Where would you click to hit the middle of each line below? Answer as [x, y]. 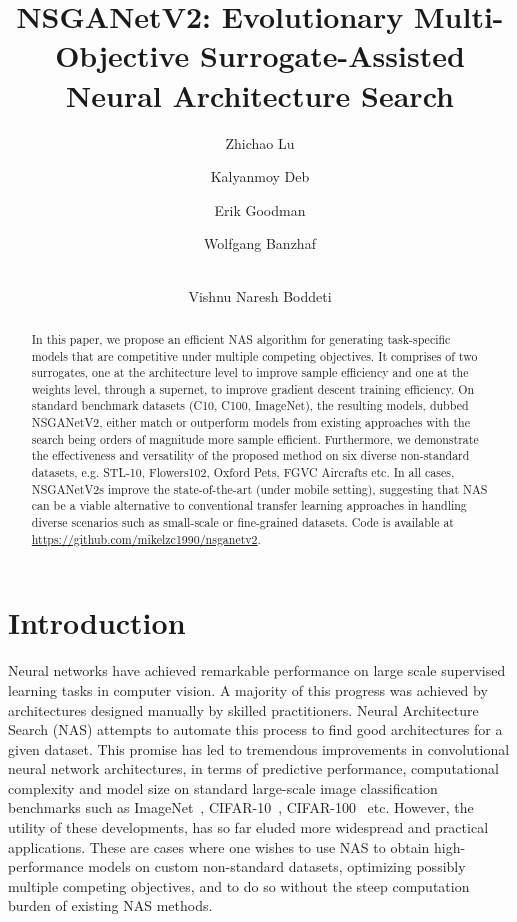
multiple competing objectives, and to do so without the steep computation [239, 885]
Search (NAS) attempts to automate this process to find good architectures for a [255, 729]
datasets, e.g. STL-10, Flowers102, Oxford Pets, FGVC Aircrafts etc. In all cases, [243, 472]
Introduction [97, 622]
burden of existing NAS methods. [110, 905]
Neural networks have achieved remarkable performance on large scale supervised [257, 670]
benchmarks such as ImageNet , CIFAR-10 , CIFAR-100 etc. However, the [241, 807]
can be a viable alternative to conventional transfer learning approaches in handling [249, 505]
